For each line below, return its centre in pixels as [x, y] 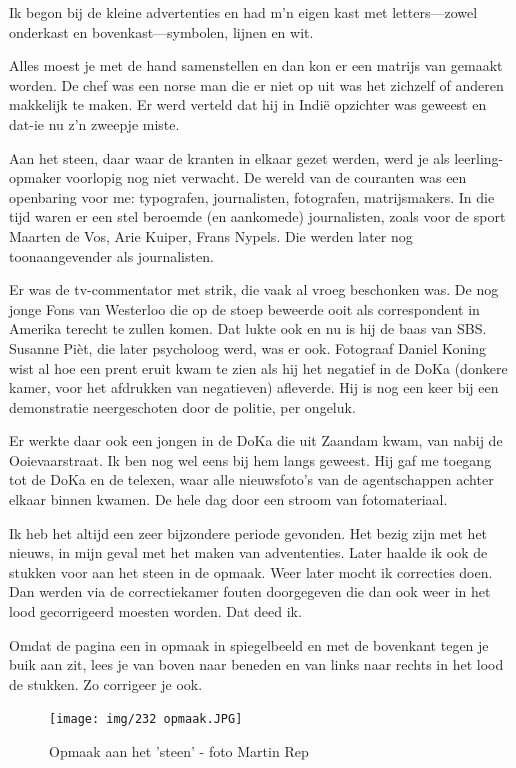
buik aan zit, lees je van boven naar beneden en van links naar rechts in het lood [256, 664]
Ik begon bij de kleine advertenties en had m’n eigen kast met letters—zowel [243, 12]
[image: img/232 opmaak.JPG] [146, 719]
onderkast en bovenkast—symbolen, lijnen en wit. [161, 31]
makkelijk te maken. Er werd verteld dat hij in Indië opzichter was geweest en [248, 104]
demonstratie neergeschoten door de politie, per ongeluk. [182, 406]
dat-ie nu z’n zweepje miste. [94, 123]
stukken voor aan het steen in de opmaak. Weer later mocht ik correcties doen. [251, 571]
